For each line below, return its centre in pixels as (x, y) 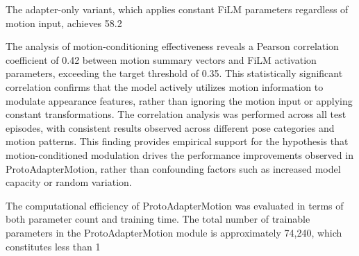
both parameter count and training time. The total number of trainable (158, 219)
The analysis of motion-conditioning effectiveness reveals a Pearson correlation (172, 46)
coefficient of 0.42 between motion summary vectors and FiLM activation (161, 59)
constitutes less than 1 (53, 246)
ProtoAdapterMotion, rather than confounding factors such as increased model (173, 168)
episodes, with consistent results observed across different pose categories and (170, 127)
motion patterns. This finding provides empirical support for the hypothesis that (177, 141)
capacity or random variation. (69, 182)
